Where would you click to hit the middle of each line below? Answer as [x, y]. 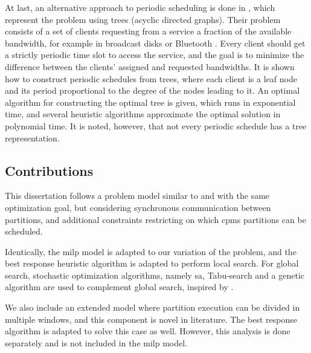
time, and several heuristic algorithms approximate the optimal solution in [143, 114]
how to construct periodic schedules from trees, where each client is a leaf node [151, 78]
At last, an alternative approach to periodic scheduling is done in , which [140, 7]
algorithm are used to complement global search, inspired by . [119, 287]
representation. [32, 138]
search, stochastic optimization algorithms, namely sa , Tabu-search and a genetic [155, 275]
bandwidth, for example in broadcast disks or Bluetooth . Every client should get [155, 43]
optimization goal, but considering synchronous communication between [138, 207]
